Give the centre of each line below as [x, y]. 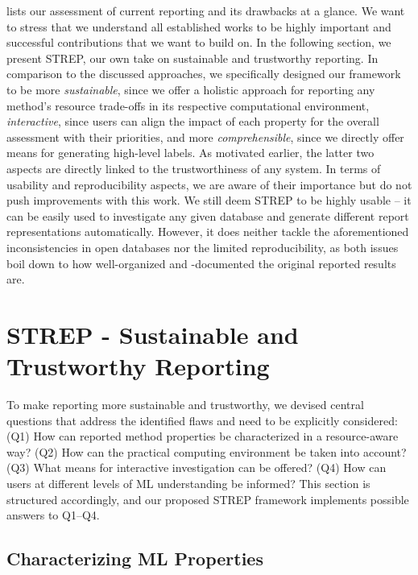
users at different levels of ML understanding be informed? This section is [188, 483]
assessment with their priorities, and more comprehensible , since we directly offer [205, 137]
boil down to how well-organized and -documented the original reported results [201, 263]
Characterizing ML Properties [135, 558]
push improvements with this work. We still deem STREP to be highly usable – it [209, 200]
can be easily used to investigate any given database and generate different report [208, 215]
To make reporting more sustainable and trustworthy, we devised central [185, 404]
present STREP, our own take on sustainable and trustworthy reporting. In [192, 58]
